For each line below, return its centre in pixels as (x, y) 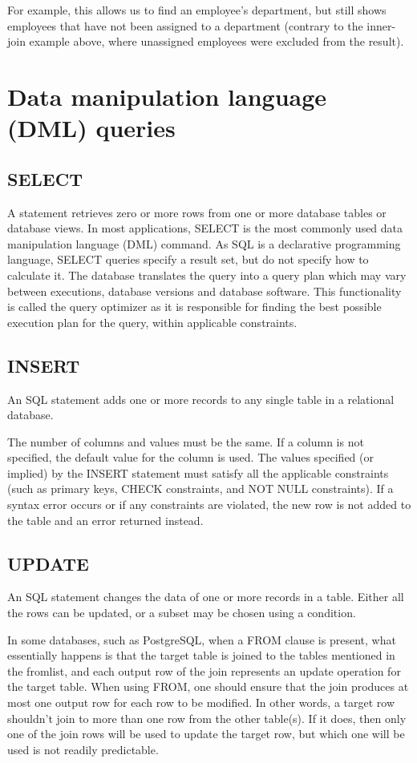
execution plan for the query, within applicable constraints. (152, 322)
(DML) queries (91, 128)
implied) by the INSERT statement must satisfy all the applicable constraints (198, 472)
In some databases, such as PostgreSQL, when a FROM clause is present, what (202, 639)
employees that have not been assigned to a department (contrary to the (185, 25)
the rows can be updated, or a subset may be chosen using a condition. (182, 613)
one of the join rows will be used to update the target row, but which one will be (206, 734)
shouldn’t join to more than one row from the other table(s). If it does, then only (207, 718)
